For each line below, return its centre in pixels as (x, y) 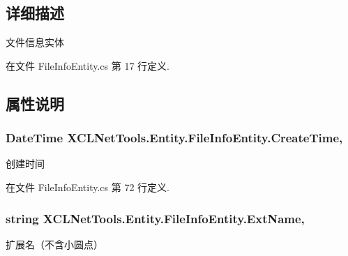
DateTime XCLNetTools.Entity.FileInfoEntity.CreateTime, (174, 138)
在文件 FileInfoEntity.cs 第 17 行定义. (88, 65)
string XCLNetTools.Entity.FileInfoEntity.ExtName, (155, 218)
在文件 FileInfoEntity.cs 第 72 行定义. (88, 187)
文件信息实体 (35, 42)
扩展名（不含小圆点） (54, 244)
